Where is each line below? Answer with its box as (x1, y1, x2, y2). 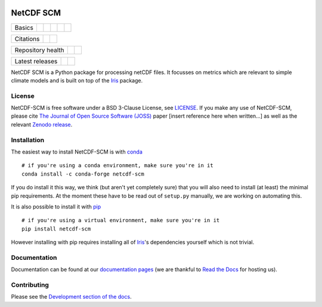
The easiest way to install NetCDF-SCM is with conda (11, 148, 143, 155)
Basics (14, 23, 34, 32)
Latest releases (14, 57, 58, 65)
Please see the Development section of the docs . (11, 293, 132, 300)
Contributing (11, 281, 49, 289)
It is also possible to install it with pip (11, 203, 101, 210)
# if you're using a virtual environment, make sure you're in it (21, 217, 220, 224)
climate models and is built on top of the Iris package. (11, 76, 143, 84)
